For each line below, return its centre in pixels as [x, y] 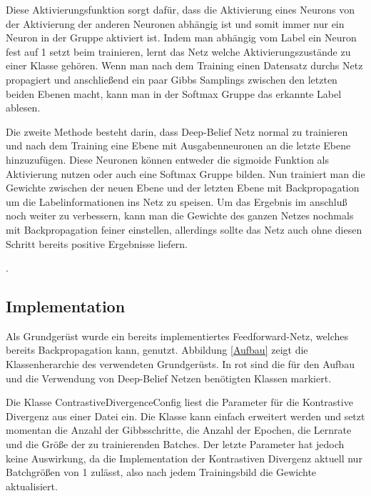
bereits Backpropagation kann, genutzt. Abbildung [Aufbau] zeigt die [157, 350]
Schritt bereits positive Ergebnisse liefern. [97, 243]
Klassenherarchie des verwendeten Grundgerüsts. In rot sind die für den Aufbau [180, 364]
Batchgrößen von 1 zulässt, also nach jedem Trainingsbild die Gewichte [161, 472]
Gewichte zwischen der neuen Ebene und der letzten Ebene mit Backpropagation [183, 188]
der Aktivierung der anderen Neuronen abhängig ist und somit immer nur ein [175, 23]
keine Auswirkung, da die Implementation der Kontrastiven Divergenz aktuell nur [184, 458]
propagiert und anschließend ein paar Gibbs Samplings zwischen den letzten [172, 79]
